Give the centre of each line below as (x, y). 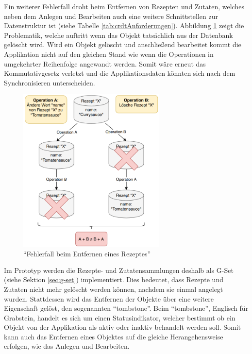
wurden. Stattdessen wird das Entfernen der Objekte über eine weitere (109, 298)
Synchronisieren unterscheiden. (50, 82)
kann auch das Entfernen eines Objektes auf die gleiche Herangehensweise (114, 336)
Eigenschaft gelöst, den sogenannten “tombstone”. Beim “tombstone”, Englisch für (126, 308)
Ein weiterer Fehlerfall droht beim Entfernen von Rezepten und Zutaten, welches (124, 6)
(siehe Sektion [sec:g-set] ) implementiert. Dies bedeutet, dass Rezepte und (114, 279)
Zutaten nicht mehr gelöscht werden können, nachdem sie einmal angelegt (114, 289)
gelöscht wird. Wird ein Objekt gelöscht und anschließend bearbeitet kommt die (123, 44)
